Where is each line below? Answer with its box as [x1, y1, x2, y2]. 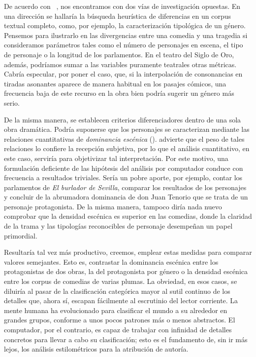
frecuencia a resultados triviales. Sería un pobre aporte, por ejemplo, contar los [4, 172, 243, 183]
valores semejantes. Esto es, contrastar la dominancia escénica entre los [4, 256, 219, 267]
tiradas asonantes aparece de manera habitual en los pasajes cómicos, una [4, 78, 226, 88]
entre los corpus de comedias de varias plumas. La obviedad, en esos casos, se [4, 276, 237, 286]
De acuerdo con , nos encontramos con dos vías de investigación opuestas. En [4, 1, 241, 11]
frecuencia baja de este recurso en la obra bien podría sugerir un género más [4, 88, 234, 98]
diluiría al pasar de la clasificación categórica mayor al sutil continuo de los [4, 285, 230, 296]
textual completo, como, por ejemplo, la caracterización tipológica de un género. [4, 20, 246, 31]
